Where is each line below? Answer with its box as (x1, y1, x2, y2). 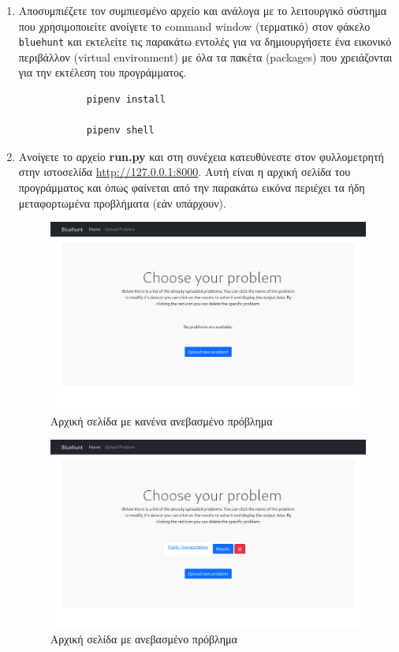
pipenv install (86, 94, 166, 106)
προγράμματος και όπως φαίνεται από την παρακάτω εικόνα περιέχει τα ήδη (18, 179, 365, 195)
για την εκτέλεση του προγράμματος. (18, 64, 187, 81)
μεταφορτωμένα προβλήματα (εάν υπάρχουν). (18, 194, 226, 211)
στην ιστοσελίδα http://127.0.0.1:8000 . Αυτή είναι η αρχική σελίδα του (18, 163, 351, 180)
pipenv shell (86, 125, 155, 137)
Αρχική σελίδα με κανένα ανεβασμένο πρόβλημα (50, 412, 273, 429)
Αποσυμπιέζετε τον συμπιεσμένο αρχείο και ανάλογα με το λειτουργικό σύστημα (18, 2, 387, 18)
